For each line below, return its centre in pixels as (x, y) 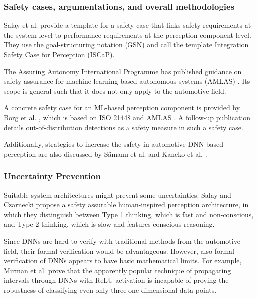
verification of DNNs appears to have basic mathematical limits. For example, (123, 260)
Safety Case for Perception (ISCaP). (59, 54)
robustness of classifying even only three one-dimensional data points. (110, 289)
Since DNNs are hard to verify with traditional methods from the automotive (122, 240)
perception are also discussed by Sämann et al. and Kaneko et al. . (106, 153)
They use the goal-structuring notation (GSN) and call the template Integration (126, 45)
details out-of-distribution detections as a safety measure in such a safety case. (124, 127)
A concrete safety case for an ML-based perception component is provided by (122, 108)
